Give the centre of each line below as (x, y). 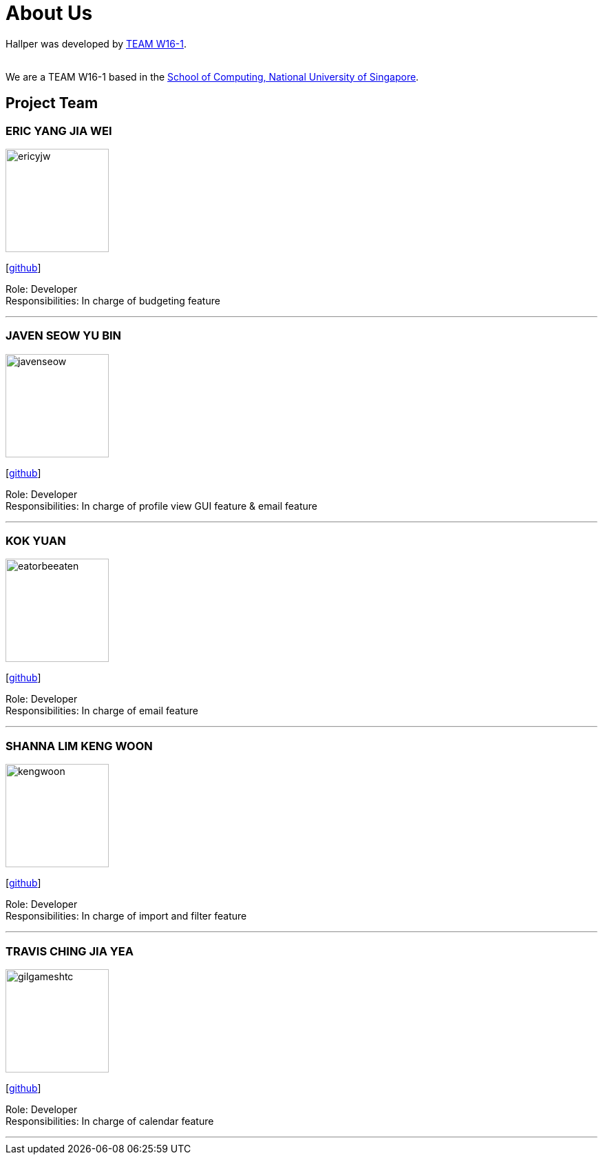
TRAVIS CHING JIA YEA (70, 951)
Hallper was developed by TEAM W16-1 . (96, 43)
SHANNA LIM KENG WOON (79, 746)
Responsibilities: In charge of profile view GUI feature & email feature (162, 506)
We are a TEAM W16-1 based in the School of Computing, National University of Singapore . (212, 76)
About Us (49, 13)
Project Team (52, 103)
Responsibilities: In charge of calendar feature (110, 1121)
